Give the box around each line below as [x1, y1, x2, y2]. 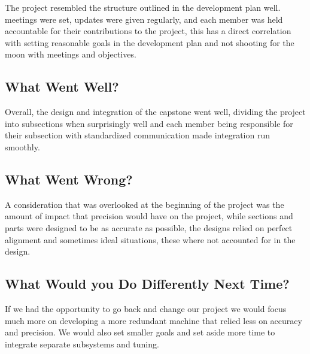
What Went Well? [5, 77, 119, 96]
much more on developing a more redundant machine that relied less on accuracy [5, 314, 302, 326]
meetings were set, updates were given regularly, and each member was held [5, 13, 283, 25]
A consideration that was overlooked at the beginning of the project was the [5, 198, 284, 210]
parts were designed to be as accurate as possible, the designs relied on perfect [5, 221, 293, 234]
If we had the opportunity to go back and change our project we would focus [5, 302, 287, 314]
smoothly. [5, 140, 40, 153]
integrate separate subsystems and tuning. [5, 337, 159, 350]
